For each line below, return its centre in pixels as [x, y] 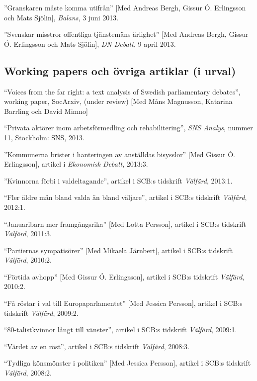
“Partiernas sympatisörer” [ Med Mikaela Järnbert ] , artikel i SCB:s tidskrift [119, 250]
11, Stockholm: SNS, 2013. [44, 137]
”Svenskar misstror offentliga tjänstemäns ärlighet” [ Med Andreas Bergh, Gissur [126, 34]
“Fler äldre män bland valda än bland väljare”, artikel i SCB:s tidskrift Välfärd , [126, 197]
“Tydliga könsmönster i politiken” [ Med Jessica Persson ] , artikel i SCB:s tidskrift [128, 363]
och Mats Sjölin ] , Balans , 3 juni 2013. [61, 17]
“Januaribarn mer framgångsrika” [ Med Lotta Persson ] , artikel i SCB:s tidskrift [125, 224]
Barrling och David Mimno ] [46, 111]
